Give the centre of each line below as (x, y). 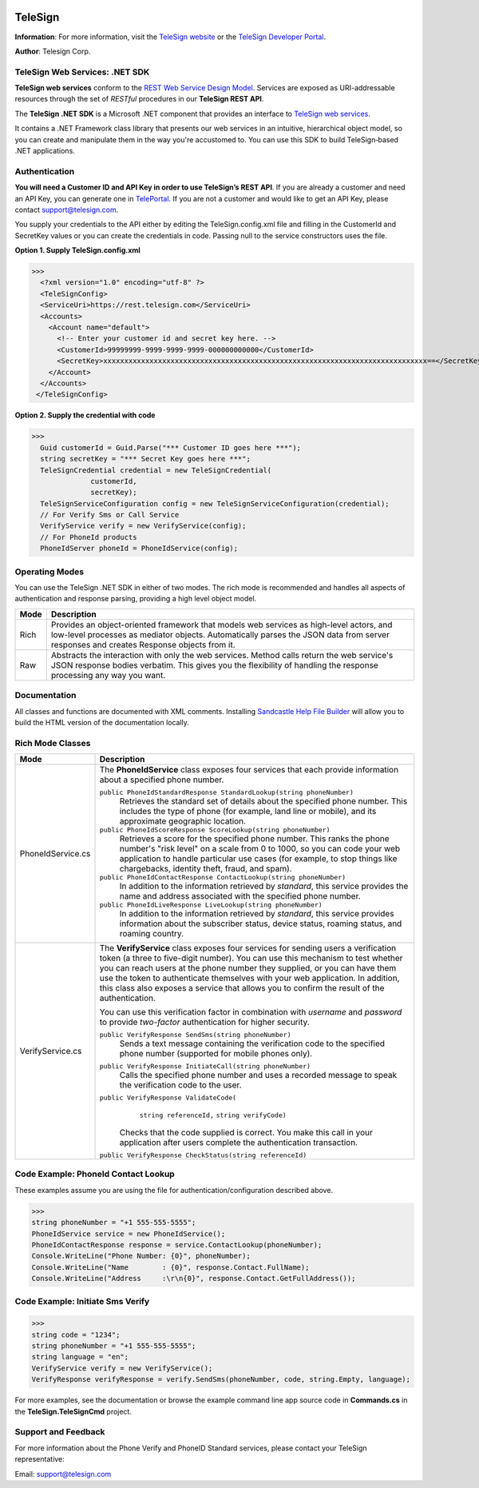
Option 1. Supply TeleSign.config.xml (78, 250)
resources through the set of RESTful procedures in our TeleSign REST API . (139, 99)
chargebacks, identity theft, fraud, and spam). (206, 869)
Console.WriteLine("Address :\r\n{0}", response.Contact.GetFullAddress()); (194, 1279)
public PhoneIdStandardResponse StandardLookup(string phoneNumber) (227, 793)
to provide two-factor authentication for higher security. (205, 1022)
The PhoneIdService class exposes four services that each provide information (249, 770)
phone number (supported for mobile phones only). (216, 1054)
